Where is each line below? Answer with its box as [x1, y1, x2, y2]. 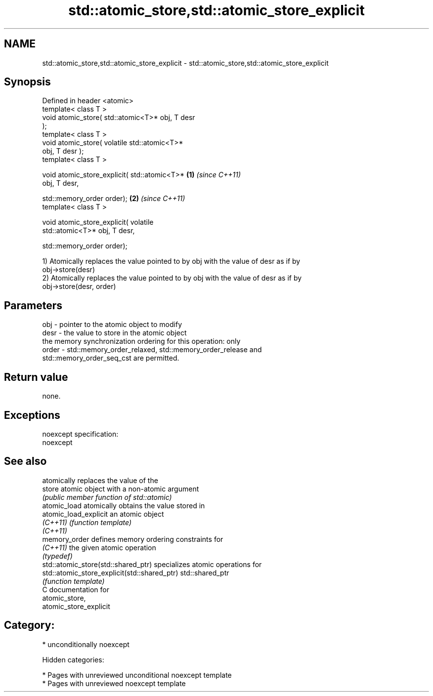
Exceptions [4, 409, 60, 421]
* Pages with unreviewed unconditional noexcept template [42, 670, 232, 679]
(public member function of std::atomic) [42, 492, 172, 501]
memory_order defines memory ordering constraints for [42, 534, 223, 543]
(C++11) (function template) [42, 518, 132, 527]
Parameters [4, 299, 62, 312]
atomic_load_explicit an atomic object [42, 509, 164, 518]
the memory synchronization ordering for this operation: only [42, 337, 241, 346]
